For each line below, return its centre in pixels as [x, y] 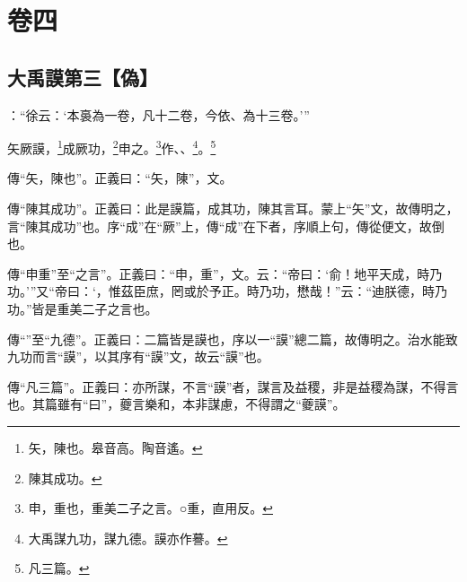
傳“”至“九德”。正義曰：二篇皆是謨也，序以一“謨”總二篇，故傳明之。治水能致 [233, 339]
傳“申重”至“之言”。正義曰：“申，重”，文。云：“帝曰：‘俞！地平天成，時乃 [225, 273]
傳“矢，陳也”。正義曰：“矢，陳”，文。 [120, 178]
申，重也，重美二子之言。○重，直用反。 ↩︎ [150, 508]
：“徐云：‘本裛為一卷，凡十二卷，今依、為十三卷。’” [159, 114]
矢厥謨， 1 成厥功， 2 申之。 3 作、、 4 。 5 [112, 147]
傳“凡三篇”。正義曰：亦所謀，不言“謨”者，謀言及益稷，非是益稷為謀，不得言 [233, 386]
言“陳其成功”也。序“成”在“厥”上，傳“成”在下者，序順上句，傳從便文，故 [220, 226]
